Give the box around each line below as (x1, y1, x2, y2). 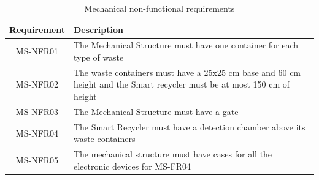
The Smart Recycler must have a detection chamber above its (73, 120, 306, 133)
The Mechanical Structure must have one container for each (73, 39, 299, 51)
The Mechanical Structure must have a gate (73, 105, 239, 118)
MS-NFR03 (15, 105, 59, 118)
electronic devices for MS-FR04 (73, 159, 191, 172)
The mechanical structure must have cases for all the (73, 148, 272, 160)
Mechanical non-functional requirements (84, 2, 235, 14)
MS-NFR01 (15, 45, 59, 58)
